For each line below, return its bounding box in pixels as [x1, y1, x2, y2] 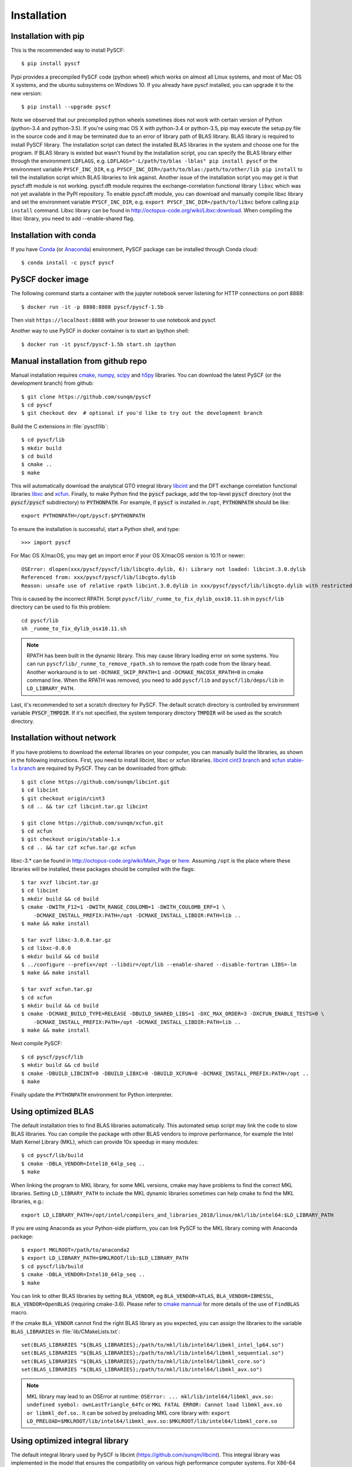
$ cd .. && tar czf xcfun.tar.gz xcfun [21, 844, 136, 851]
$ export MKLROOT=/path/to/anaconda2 [21, 1247, 130, 1253]
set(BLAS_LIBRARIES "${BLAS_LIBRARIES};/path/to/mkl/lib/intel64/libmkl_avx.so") [21, 1366, 263, 1373]
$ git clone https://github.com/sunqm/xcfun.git [21, 819, 164, 826]
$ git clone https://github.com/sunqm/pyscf [21, 393, 152, 400]
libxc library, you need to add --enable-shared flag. [11, 215, 135, 222]
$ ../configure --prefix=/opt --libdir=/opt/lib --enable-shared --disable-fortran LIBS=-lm [21, 961, 297, 968]
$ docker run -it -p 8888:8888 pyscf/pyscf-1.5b [21, 303, 164, 310]
